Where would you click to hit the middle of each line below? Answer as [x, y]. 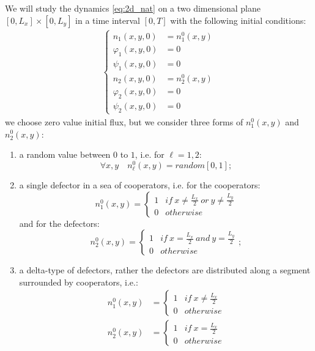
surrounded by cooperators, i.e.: [79, 282]
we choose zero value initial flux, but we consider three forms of [124, 121]
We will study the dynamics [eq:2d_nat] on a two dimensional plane [133, 8]
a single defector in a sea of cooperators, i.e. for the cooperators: [140, 184]
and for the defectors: [59, 223]
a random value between [65, 154]
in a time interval [108, 20]
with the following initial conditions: [238, 20]
